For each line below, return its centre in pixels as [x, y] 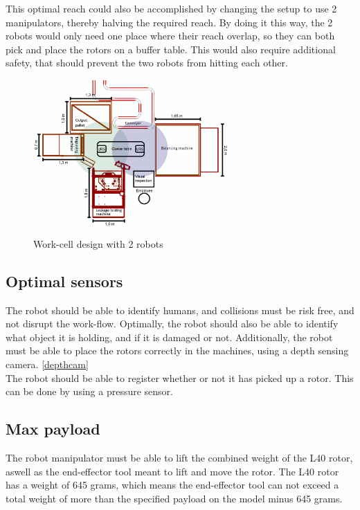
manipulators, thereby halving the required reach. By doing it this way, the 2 [169, 22]
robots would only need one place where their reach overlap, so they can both [170, 36]
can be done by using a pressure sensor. [89, 391]
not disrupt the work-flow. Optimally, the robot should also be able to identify [172, 324]
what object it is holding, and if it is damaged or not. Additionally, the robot [169, 337]
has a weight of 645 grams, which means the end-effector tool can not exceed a [172, 485]
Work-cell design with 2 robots [98, 243]
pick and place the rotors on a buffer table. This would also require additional [171, 49]
